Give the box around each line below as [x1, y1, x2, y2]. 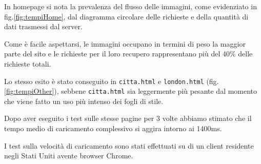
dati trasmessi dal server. [4, 21, 83, 32]
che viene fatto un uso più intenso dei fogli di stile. [4, 95, 164, 106]
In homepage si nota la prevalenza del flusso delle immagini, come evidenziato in [4, 1, 257, 11]
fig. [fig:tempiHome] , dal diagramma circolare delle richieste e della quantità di [4, 11, 249, 22]
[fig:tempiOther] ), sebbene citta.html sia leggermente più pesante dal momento [4, 86, 257, 96]
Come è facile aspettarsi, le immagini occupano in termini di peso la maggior [4, 38, 246, 49]
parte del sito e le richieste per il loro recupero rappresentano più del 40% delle [4, 48, 253, 59]
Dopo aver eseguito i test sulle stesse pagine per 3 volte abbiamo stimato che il [4, 113, 252, 124]
